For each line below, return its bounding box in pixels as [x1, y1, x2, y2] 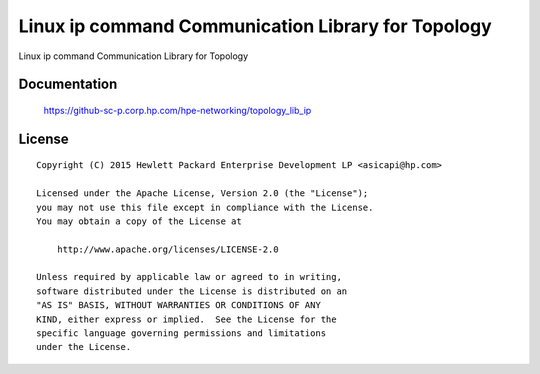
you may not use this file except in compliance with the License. [36, 201, 374, 213]
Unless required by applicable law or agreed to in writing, [36, 271, 342, 283]
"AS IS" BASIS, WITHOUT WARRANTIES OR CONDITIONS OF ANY [36, 300, 322, 311]
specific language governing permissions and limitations [36, 328, 327, 339]
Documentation [18, 76, 118, 93]
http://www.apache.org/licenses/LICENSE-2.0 [56, 243, 279, 255]
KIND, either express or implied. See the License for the [36, 313, 337, 325]
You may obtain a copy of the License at [36, 215, 242, 227]
